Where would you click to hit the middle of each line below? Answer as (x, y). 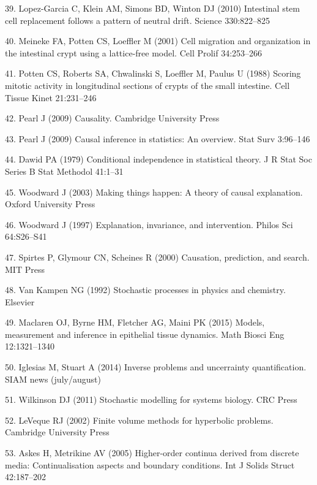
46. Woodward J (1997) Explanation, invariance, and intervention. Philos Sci (149, 224)
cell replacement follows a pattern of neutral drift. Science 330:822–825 (138, 20)
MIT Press (25, 269)
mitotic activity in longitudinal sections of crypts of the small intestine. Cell (147, 85)
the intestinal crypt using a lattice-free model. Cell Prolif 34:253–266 (134, 52)
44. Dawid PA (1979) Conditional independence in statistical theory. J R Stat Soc (158, 159)
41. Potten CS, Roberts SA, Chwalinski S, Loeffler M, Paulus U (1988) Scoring (153, 73)
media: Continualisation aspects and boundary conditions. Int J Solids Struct (150, 464)
